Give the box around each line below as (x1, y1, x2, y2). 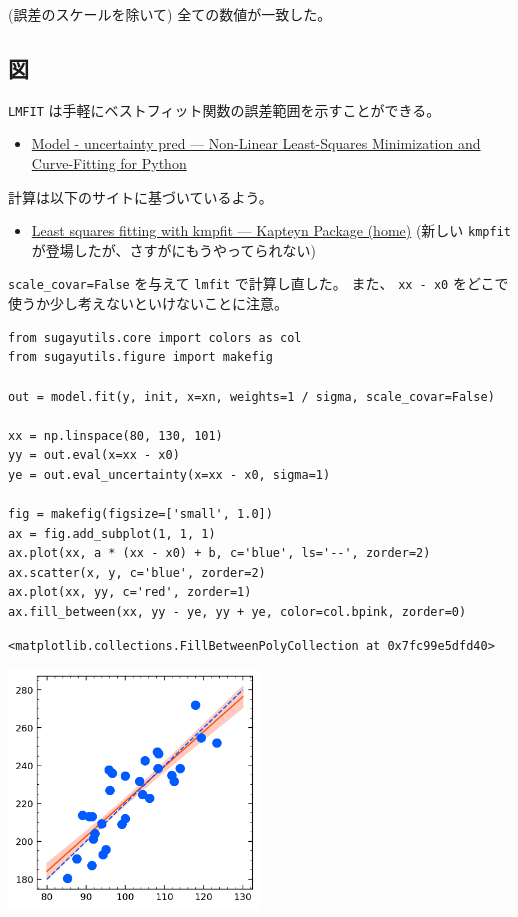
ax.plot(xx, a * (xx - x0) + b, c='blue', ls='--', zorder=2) (8, 546, 431, 561)
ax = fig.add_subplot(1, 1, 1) (8, 526, 216, 541)
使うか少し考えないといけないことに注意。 (8, 293, 288, 314)
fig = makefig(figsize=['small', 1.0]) (8, 507, 273, 522)
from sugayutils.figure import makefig (8, 350, 273, 365)
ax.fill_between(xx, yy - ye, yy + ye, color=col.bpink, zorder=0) (8, 605, 467, 620)
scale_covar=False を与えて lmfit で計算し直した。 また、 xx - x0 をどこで (8, 273, 509, 294)
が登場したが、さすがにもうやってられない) (31, 239, 316, 260)
